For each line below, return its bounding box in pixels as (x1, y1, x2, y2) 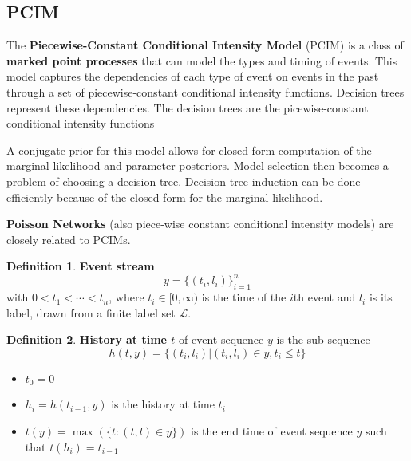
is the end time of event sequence (191, 423, 353, 439)
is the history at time (111, 396, 215, 412)
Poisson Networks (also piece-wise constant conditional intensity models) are (6, 215, 394, 232)
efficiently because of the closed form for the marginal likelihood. (6, 188, 323, 205)
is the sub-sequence (276, 331, 370, 348)
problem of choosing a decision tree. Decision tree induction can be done (6, 172, 361, 189)
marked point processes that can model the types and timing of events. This (6, 52, 397, 69)
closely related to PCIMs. (6, 230, 131, 247)
